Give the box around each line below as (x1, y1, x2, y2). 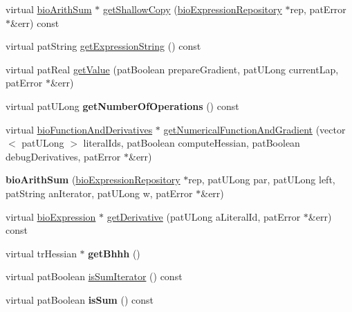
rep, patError (290, 2, 346, 16)
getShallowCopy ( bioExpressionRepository (102, 2, 282, 16)
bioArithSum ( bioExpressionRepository (6, 172, 180, 187)
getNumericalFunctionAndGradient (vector (163, 122, 346, 136)
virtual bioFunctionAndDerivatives (6, 122, 153, 136)
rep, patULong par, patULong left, (188, 172, 335, 187)
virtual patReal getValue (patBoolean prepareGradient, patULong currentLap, (6, 62, 339, 76)
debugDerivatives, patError (6, 149, 121, 163)
